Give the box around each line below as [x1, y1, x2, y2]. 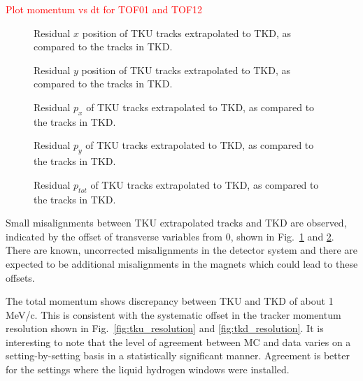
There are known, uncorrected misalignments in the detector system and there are [6, 243, 357, 257]
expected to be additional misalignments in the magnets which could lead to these [6, 256, 358, 271]
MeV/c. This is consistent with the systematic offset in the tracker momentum [6, 307, 341, 322]
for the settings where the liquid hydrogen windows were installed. [6, 362, 290, 377]
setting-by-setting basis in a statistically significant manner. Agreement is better [6, 348, 350, 363]
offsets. [6, 270, 35, 285]
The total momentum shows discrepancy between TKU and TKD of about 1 [6, 294, 334, 308]
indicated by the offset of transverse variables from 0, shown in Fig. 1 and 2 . [6, 229, 334, 243]
